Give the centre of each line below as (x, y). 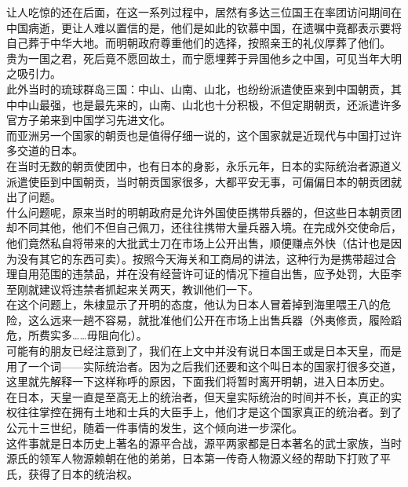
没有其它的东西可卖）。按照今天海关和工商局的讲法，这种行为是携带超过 (201, 258)
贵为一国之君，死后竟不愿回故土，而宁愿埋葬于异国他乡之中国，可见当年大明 (204, 58)
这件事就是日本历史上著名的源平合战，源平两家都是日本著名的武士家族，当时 (204, 443)
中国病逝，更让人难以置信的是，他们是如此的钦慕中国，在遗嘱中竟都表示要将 (204, 27)
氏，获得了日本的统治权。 (72, 473)
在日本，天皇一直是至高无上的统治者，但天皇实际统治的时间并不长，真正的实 (204, 396)
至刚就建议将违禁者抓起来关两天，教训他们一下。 (133, 289)
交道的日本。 (50, 150)
